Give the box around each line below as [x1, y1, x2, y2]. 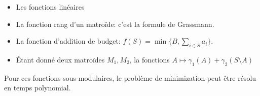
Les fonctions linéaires [16, 2, 85, 12]
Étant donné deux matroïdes [16, 54, 105, 65]
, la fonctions [129, 54, 170, 65]
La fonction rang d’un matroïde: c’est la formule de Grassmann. [16, 18, 214, 29]
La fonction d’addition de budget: [16, 36, 121, 46]
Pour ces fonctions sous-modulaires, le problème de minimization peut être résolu [4, 72, 256, 83]
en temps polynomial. [4, 82, 71, 93]
